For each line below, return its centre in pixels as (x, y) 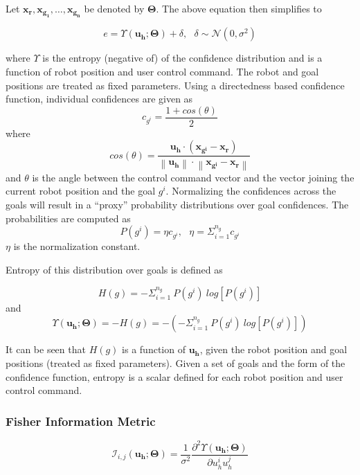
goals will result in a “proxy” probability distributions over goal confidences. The (177, 205)
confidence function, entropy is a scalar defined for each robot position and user (174, 376)
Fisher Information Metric (81, 421)
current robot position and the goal (81, 191)
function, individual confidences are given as (99, 99)
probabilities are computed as (68, 218)
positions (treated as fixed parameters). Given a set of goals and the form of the (175, 363)
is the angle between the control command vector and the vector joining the (193, 177)
